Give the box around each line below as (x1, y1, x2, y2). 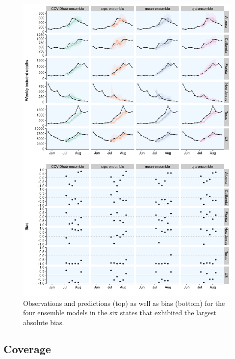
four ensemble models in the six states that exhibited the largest (23, 307, 216, 318)
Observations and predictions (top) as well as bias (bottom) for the (23, 298, 225, 308)
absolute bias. (23, 317, 64, 327)
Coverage (3, 341, 51, 356)
